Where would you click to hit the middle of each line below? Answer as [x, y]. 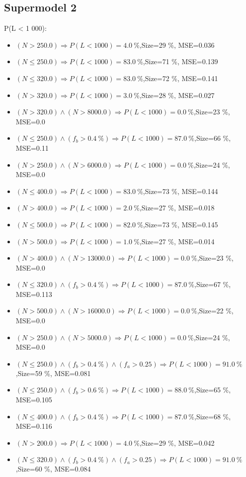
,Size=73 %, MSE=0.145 [180, 224]
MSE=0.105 [34, 400]
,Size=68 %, [213, 416]
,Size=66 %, [213, 138]
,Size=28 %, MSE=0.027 [177, 95]
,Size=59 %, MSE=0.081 [53, 373]
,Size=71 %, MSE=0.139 [180, 61]
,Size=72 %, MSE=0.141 [180, 78]
